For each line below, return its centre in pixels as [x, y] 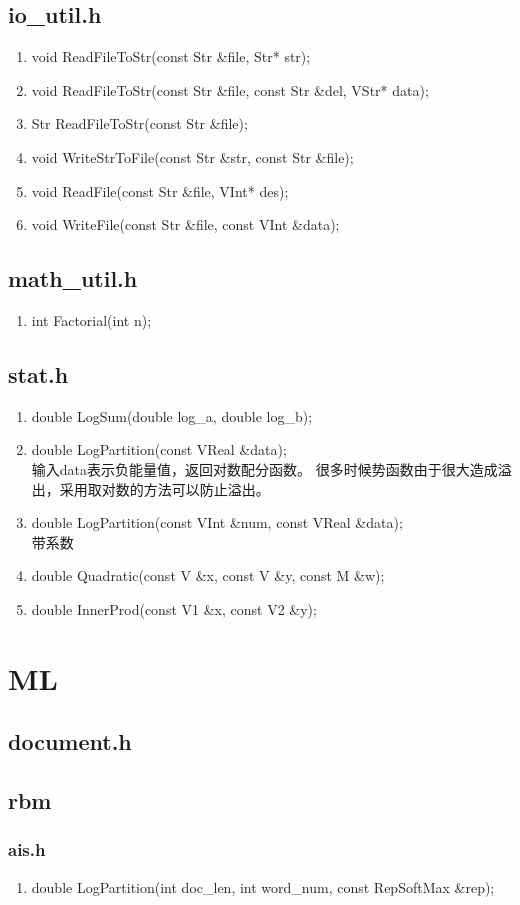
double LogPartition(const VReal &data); [159, 449]
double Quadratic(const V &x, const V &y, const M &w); [208, 575]
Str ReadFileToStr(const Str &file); [139, 123]
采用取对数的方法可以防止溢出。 [164, 488]
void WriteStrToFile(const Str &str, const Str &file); [192, 156]
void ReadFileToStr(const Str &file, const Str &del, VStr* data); [230, 89]
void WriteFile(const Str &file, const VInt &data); [185, 224]
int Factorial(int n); [91, 319]
